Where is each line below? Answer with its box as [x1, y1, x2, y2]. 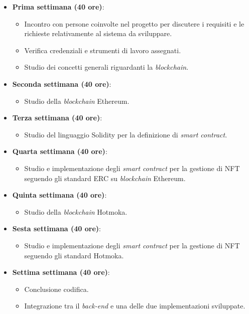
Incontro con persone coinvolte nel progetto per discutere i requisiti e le [24, 18, 244, 29]
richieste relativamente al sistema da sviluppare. [24, 28, 172, 39]
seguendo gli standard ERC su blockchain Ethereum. [24, 173, 186, 183]
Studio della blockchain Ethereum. [24, 95, 130, 106]
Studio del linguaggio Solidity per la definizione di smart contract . [24, 129, 227, 139]
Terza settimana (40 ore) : [12, 112, 102, 123]
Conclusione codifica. [24, 283, 89, 294]
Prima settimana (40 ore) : [12, 2, 104, 12]
